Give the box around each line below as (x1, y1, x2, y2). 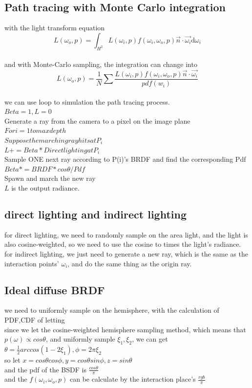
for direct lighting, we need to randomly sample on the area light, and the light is (4, 229, 248, 239)
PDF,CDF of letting (4, 314, 65, 324)
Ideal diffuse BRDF (4, 282, 105, 297)
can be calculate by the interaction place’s (70, 374, 196, 384)
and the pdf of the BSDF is (4, 364, 86, 374)
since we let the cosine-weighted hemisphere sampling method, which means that (4, 324, 246, 334)
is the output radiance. (11, 183, 80, 193)
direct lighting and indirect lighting (4, 206, 187, 221)
